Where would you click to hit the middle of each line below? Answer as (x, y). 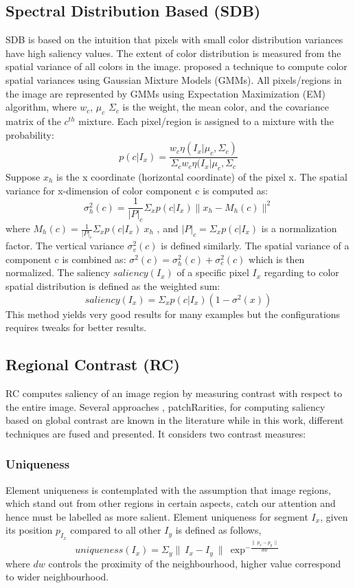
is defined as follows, (218, 530)
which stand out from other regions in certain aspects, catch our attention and (171, 503)
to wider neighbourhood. (57, 577)
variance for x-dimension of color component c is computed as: (137, 190)
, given (334, 516)
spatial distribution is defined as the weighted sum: (113, 286)
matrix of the (33, 121)
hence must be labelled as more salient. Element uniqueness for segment (157, 516)
